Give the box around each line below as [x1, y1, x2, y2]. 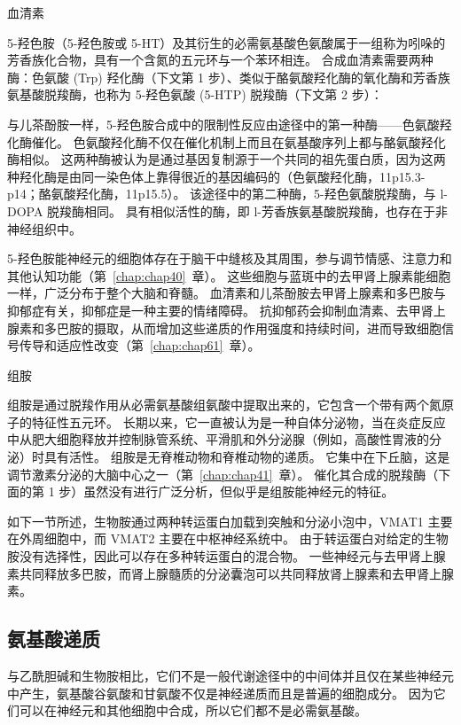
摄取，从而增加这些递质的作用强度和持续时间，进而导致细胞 [93, 318, 441, 337]
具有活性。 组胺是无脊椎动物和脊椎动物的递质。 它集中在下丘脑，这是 [43, 448, 450, 466]
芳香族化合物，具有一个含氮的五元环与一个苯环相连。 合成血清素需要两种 [7, 51, 434, 69]
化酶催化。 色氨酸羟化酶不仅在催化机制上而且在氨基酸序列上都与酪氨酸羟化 [7, 132, 446, 151]
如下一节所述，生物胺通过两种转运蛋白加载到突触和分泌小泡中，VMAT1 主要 [7, 511, 453, 530]
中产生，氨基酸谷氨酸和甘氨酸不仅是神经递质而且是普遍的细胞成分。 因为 [7, 683, 434, 702]
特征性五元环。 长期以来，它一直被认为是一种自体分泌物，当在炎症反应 [31, 412, 446, 431]
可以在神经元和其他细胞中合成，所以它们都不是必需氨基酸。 [19, 701, 367, 720]
